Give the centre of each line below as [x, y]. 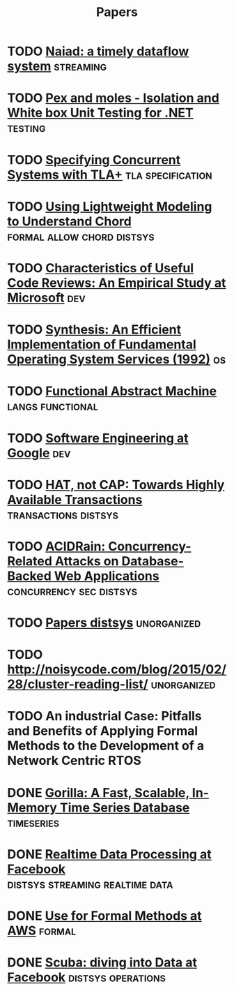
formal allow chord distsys [81, 236]
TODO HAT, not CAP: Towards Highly [116, 485]
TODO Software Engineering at [98, 438]
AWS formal [42, 931]
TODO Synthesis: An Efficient [94, 330]
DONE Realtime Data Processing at [109, 854]
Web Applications [107, 576]
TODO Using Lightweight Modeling [110, 206]
